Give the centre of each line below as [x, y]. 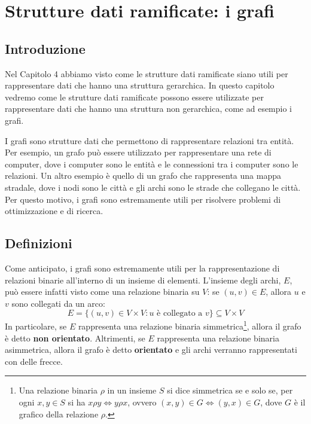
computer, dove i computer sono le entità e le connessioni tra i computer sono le [152, 164]
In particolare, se [36, 326]
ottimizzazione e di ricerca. [54, 211]
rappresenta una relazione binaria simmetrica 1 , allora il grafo [190, 325]
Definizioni [39, 243]
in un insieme [132, 390]
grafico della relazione [59, 414]
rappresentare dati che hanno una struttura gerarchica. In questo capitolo [140, 85]
